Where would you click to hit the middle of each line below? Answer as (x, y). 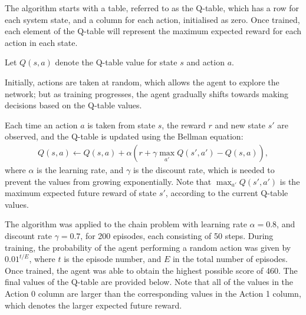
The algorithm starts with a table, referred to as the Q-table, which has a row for (152, 8)
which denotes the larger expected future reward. (93, 305)
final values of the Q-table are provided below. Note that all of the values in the (149, 282)
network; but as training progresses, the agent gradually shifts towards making (147, 93)
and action (205, 62)
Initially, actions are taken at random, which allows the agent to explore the (142, 82)
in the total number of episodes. (230, 259)
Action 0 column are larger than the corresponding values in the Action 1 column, (153, 293)
